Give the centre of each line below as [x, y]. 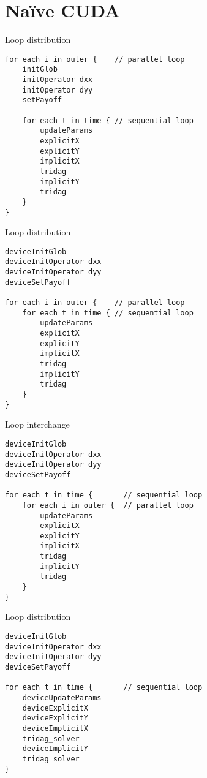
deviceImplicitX [55, 728]
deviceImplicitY [55, 749]
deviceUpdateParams [62, 697]
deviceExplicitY [55, 718]
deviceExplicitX [55, 708]
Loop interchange [37, 424]
